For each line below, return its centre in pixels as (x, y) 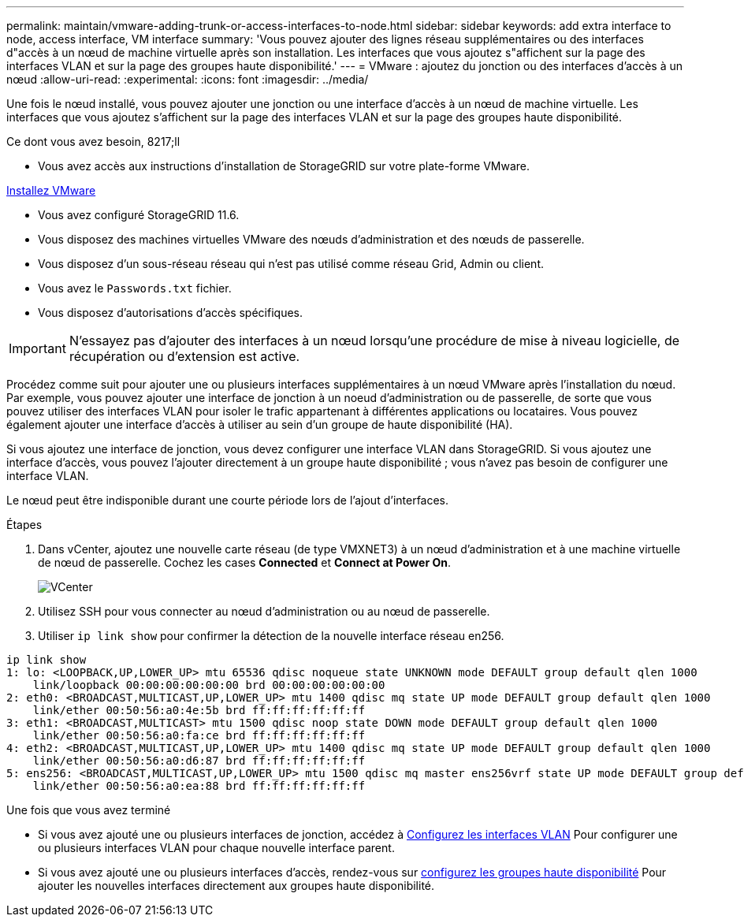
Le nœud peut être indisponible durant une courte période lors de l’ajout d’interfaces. (228, 500)
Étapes (24, 525)
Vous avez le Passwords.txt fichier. (135, 288)
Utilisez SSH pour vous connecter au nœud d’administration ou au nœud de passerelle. (264, 611)
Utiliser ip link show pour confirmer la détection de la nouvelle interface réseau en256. (271, 636)
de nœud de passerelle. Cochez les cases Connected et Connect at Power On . (244, 562)
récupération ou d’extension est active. (184, 356)
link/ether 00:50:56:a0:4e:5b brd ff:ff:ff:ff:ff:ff (199, 710)
